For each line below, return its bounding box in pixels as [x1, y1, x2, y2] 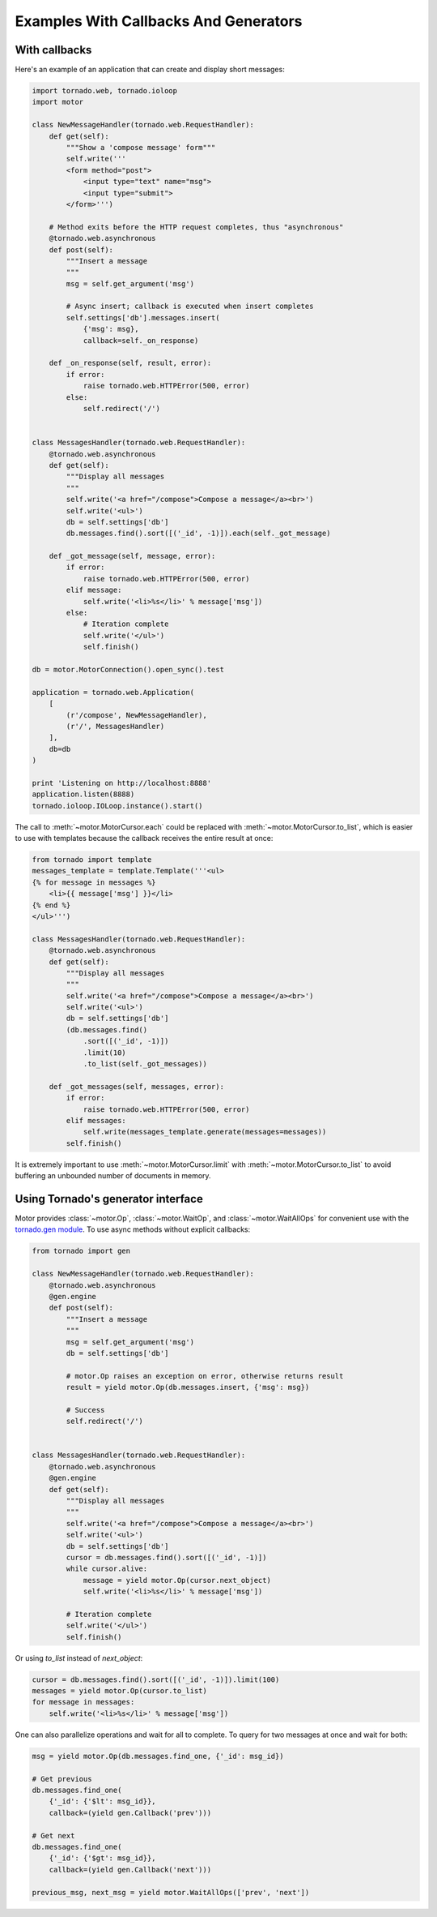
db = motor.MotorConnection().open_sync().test [32, 665, 224, 674]
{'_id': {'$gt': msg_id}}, [49, 1854, 157, 1863]
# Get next [32, 1831, 75, 1840]
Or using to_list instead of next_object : [15, 1653, 143, 1662]
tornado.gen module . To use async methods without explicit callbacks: [15, 1224, 251, 1234]
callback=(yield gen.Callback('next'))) [49, 1865, 212, 1874]
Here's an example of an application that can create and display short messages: [15, 65, 285, 75]
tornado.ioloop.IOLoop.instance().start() [32, 801, 203, 810]
